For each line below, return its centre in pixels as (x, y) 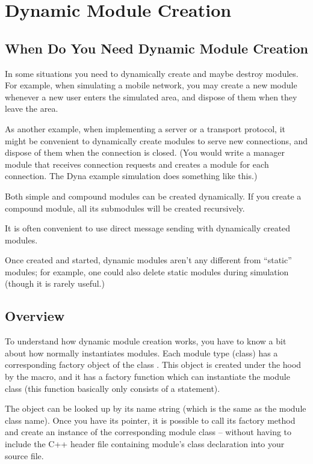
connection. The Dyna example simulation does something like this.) (131, 176)
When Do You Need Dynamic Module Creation (156, 48)
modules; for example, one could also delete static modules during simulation (147, 271)
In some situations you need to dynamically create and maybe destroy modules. (152, 73)
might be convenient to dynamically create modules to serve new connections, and (156, 140)
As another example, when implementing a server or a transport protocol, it (145, 128)
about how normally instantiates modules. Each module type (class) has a (141, 353)
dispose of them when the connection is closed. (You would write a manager (145, 152)
